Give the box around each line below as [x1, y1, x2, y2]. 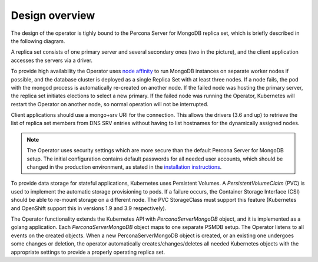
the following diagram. [11, 37, 65, 44]
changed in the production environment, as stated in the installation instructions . [26, 163, 222, 171]
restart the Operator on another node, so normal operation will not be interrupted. [11, 100, 209, 107]
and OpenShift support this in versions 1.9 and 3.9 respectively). [11, 204, 167, 212]
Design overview [11, 9, 95, 22]
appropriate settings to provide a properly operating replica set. [11, 248, 165, 256]
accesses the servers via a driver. [11, 57, 93, 64]
